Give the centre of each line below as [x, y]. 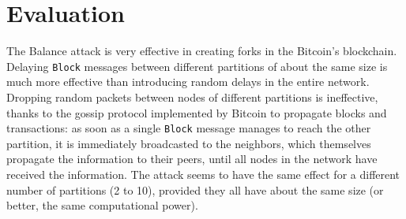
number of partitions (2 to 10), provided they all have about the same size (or [195, 189]
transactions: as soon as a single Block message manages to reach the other [189, 128]
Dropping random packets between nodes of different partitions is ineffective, [192, 97]
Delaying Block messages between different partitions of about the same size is [197, 66]
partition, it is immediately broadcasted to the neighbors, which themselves [189, 143]
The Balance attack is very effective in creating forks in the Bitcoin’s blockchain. [202, 51]
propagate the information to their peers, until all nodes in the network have [192, 159]
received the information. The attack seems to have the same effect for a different [203, 174]
